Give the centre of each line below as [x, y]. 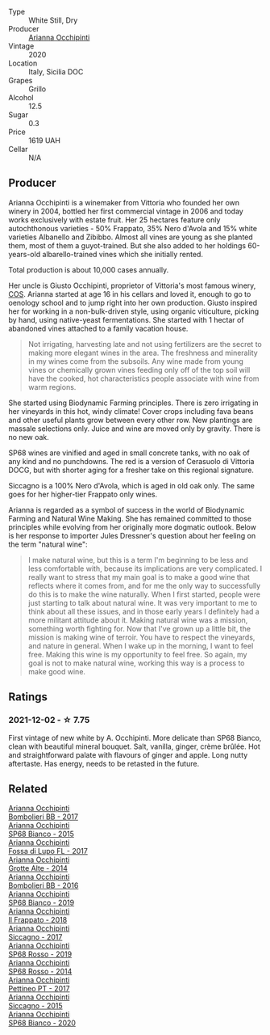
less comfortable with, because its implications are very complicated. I [145, 568]
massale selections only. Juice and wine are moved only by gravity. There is [135, 429]
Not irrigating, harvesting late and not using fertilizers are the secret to [145, 344]
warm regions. [52, 387]
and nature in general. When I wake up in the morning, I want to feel [141, 645]
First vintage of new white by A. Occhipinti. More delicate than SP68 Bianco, [135, 737]
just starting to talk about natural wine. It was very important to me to [143, 602]
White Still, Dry [53, 20]
